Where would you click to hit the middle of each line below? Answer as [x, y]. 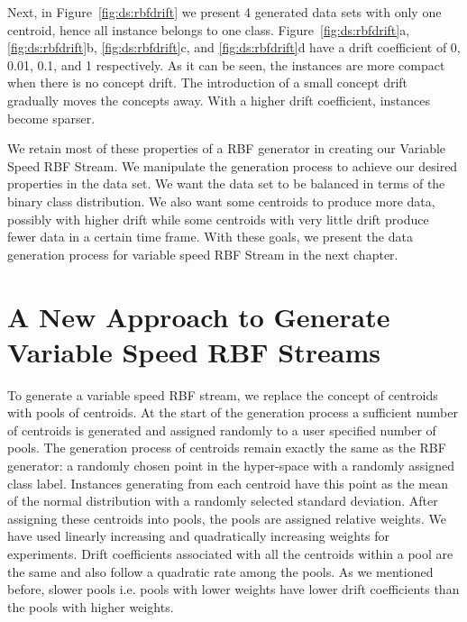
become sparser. [51, 118]
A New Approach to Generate [199, 316]
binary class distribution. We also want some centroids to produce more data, [221, 201]
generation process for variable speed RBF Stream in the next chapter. [203, 254]
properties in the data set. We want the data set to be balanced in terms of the [226, 183]
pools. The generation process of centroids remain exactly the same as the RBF [227, 448]
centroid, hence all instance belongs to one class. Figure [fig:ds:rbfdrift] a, [209, 29]
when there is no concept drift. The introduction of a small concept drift [208, 82]
